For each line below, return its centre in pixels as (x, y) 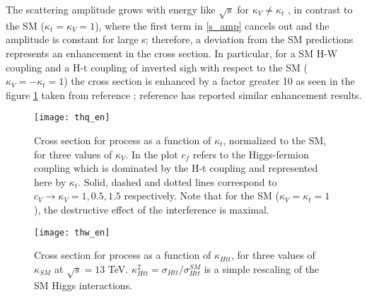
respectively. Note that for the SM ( (202, 196)
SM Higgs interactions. (83, 285)
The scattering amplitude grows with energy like (111, 9)
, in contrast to (320, 9)
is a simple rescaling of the (262, 268)
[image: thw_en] (72, 232)
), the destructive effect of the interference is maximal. (152, 209)
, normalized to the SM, (275, 140)
